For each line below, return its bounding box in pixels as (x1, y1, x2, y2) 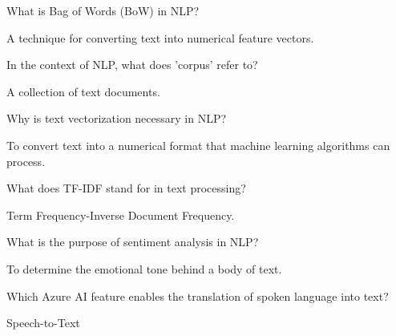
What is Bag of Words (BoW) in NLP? (6, 2, 200, 18)
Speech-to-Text (6, 314, 80, 331)
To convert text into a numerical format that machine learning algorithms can (6, 136, 390, 153)
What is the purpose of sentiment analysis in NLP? (6, 233, 259, 250)
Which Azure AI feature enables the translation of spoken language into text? (6, 287, 389, 304)
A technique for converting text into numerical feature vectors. (6, 29, 314, 46)
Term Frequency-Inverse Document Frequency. (6, 206, 235, 223)
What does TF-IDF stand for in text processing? (6, 180, 246, 196)
